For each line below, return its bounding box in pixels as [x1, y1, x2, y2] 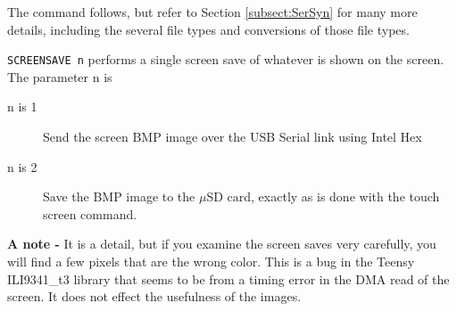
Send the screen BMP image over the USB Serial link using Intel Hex [43, 127, 422, 146]
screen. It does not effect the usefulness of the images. [7, 287, 302, 306]
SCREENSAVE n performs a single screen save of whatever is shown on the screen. [7, 50, 445, 69]
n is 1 [7, 97, 37, 116]
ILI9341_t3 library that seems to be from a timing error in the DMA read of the [7, 269, 450, 288]
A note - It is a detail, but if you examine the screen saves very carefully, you [7, 234, 436, 253]
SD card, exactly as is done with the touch [206, 187, 440, 206]
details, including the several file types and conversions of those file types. [7, 20, 410, 38]
